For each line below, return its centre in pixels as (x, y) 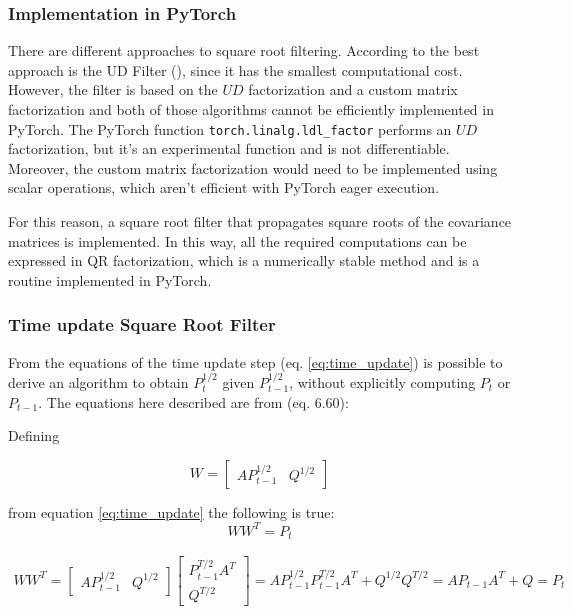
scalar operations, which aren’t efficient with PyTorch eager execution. (224, 187)
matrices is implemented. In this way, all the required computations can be (237, 240)
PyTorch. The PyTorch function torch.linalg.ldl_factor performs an (230, 128)
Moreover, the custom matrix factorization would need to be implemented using (253, 167)
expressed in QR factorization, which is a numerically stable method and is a (244, 260)
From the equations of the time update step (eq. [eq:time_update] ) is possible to (255, 361)
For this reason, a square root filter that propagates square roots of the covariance (260, 221)
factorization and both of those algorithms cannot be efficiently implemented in (251, 109)
